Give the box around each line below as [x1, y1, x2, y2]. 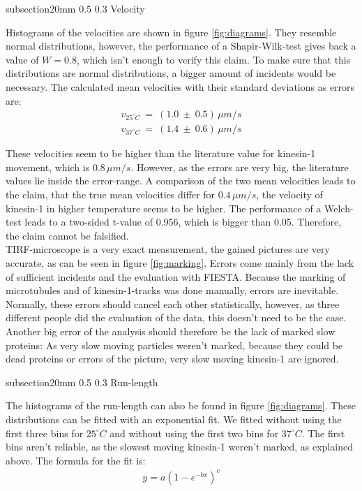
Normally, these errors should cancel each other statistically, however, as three [6, 296, 340, 311]
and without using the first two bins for [110, 425, 279, 440]
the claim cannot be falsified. [6, 228, 129, 242]
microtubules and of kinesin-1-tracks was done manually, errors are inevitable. [6, 283, 339, 298]
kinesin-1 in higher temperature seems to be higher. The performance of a [6, 200, 322, 215]
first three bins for [6, 425, 84, 440]
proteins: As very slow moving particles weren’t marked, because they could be [6, 337, 343, 352]
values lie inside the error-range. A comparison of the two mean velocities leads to [6, 173, 356, 188]
